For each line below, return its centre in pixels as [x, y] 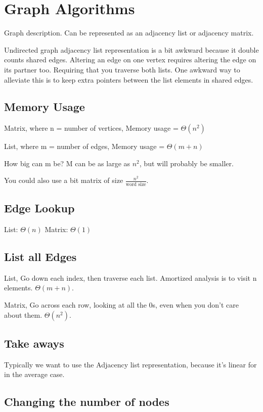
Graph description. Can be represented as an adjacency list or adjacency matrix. [129, 33]
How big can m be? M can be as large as [67, 163]
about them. [23, 314]
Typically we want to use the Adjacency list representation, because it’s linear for [130, 364]
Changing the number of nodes [87, 402]
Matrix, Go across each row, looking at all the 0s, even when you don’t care [122, 304]
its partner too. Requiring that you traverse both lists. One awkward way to [122, 69]
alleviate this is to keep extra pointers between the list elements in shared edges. [129, 79]
